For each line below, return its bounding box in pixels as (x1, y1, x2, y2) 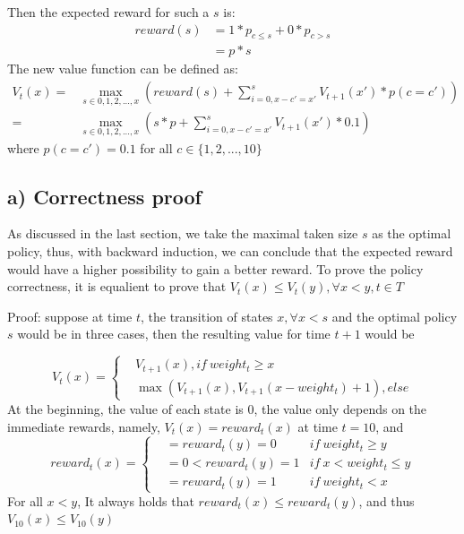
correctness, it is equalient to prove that (7, 277, 227, 296)
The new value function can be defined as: (7, 59, 238, 78)
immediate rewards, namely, (7, 417, 160, 435)
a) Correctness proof (7, 182, 202, 210)
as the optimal (372, 224, 451, 243)
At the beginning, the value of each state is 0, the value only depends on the (7, 399, 427, 418)
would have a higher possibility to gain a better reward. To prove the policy (7, 259, 424, 278)
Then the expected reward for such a (7, 3, 210, 21)
